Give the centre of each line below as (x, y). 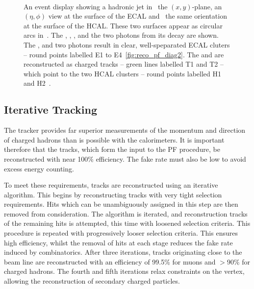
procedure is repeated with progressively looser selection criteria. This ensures (121, 233)
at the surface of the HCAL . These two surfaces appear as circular (123, 25)
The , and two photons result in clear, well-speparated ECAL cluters (127, 44)
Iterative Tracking (51, 109)
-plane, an (207, 6)
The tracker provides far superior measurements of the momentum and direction (125, 130)
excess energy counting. (39, 168)
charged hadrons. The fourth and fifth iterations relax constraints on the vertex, (124, 271)
